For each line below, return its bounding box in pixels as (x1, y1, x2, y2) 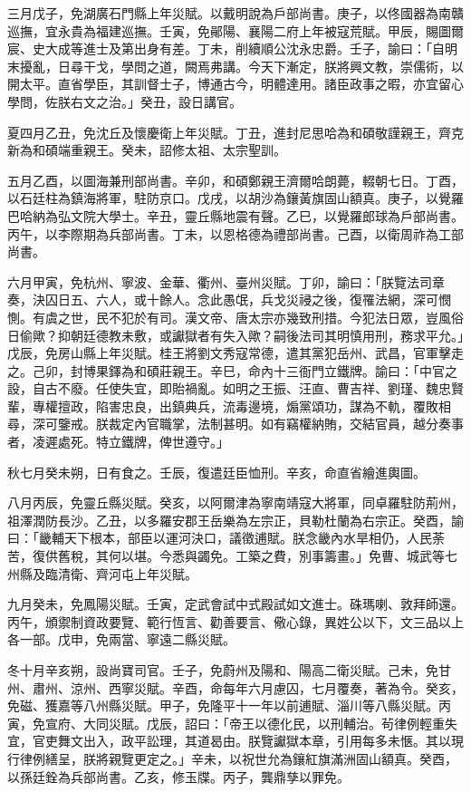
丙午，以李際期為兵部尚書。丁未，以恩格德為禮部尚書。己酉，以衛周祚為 (7, 224, 438, 243)
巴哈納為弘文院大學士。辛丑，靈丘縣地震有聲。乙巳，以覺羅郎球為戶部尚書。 (7, 206, 464, 225)
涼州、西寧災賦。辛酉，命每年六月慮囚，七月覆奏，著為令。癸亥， (70, 678, 464, 697)
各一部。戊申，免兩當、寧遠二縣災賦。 (7, 630, 235, 649)
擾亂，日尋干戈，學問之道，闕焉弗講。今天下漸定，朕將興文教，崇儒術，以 (19, 56, 464, 75)
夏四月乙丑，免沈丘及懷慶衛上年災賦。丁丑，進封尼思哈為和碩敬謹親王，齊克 (7, 122, 464, 141)
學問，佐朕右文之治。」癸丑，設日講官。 (7, 92, 242, 111)
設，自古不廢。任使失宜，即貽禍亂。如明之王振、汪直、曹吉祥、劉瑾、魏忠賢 (7, 379, 464, 398)
